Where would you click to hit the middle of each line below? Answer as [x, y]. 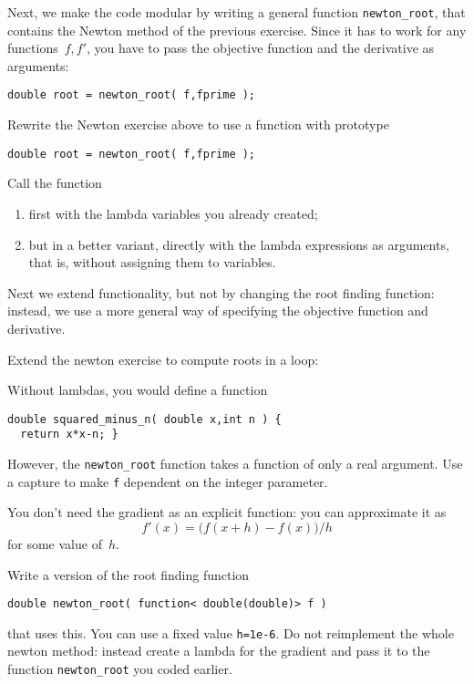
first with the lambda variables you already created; [173, 213]
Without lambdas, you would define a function [138, 390]
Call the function [55, 183]
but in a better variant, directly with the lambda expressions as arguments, [239, 244]
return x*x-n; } [69, 435]
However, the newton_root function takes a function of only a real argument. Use [235, 463]
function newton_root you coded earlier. [120, 668]
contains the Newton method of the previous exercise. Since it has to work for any [237, 30]
